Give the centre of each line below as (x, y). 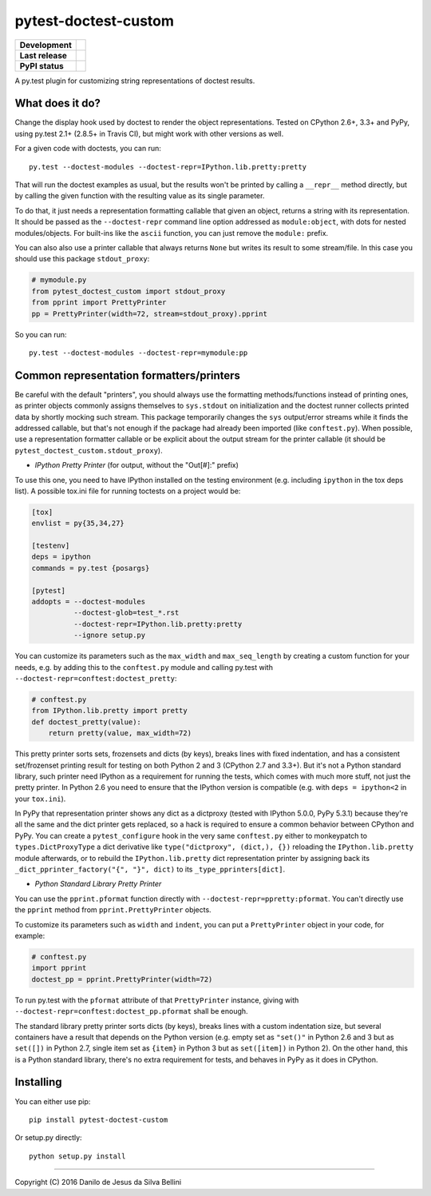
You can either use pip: (53, 1101)
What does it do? (58, 104)
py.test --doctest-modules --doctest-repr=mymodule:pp (138, 353)
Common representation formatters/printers (128, 375)
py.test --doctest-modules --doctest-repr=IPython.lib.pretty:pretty (168, 167)
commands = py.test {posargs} (91, 568)
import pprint (59, 968)
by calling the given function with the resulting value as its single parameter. (140, 196)
